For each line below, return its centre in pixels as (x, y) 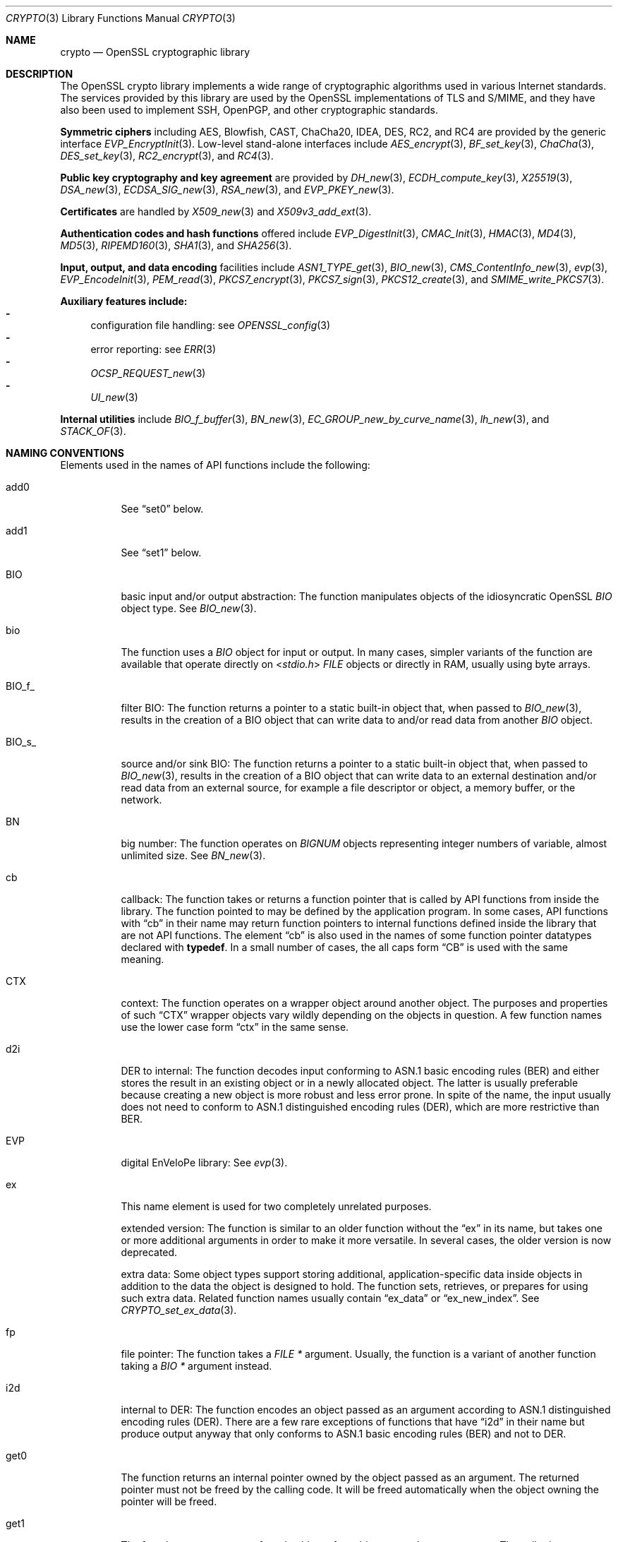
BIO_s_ (21, 742)
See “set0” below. (162, 509)
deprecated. (149, 1252)
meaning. (143, 959)
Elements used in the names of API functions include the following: (215, 465)
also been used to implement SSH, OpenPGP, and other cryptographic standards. (249, 110)
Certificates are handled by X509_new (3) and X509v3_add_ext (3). (216, 211)
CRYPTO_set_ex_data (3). (179, 1310)
